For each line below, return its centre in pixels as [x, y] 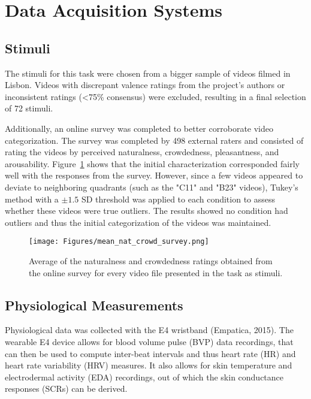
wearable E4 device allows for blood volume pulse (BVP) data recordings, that [149, 341]
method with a [32, 199]
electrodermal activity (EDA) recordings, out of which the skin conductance [144, 377]
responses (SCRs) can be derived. [66, 389]
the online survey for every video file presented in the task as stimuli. [156, 272]
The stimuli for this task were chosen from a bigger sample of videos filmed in [148, 73]
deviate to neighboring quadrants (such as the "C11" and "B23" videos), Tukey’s [152, 187]
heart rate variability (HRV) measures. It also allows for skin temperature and [149, 365]
